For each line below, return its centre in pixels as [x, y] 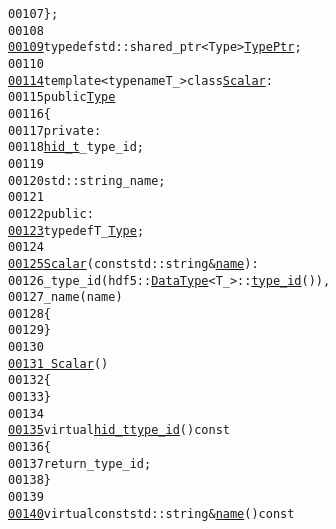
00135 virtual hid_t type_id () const [119, 430]
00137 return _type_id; [80, 463]
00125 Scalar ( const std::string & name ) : [133, 263]
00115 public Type [62, 97]
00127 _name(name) [65, 297]
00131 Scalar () [58, 363]
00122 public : [51, 213]
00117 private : [55, 130]
